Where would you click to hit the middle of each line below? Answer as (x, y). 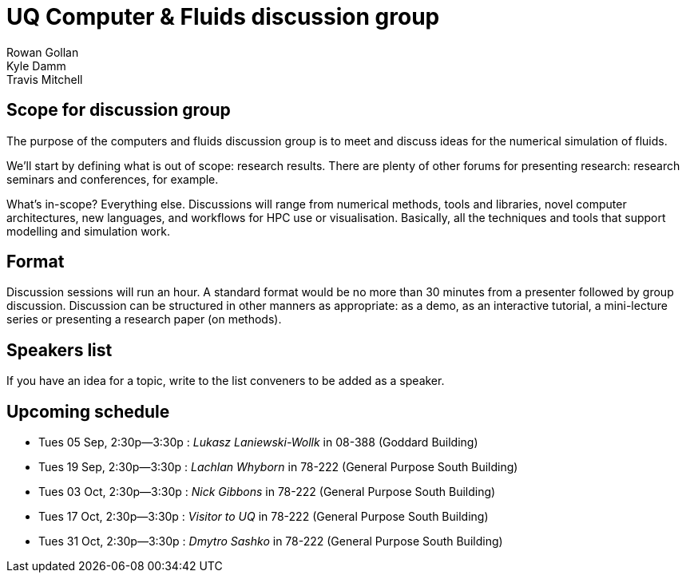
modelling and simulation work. (88, 231)
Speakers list (59, 350)
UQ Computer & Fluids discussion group (223, 17)
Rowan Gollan (43, 52)
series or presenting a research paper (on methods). (144, 319)
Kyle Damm (36, 65)
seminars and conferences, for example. (113, 179)
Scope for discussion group (119, 110)
